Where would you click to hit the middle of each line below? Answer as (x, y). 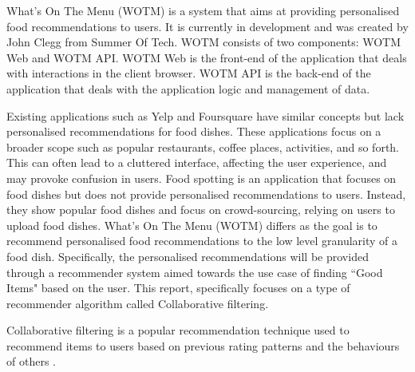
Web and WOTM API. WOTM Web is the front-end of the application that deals (207, 57)
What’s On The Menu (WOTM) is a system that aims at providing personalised (203, 10)
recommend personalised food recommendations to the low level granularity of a (202, 241)
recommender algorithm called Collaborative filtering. (138, 303)
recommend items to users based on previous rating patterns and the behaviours (203, 345)
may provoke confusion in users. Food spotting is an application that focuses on (202, 178)
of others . (31, 361)
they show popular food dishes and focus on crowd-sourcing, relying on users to (201, 210)
